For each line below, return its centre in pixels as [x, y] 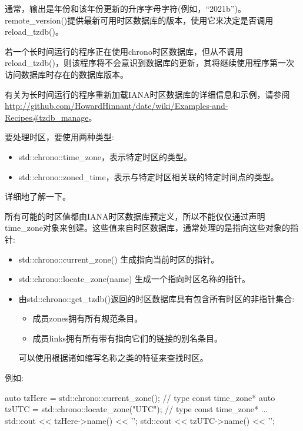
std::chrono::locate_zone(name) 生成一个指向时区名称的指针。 [134, 279]
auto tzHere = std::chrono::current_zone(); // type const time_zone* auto [140, 397]
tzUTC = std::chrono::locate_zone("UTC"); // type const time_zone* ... [136, 409]
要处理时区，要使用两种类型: [59, 137]
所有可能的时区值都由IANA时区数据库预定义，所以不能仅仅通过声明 [135, 216]
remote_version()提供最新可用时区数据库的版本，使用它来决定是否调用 [139, 20]
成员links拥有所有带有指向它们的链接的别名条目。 [128, 338]
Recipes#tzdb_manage [47, 117]
